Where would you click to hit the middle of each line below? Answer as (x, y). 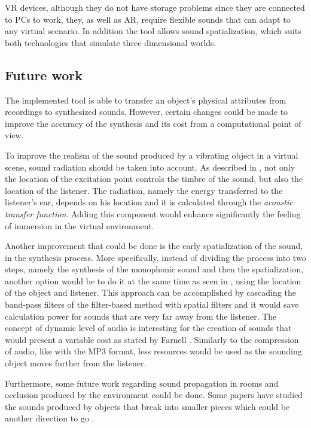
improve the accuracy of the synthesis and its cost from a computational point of (153, 123)
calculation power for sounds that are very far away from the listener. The (141, 316)
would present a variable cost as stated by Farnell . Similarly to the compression (152, 339)
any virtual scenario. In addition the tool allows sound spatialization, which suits (153, 31)
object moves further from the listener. (76, 363)
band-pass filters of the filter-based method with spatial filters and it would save (152, 304)
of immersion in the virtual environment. (80, 225)
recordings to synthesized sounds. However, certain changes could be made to (147, 112)
